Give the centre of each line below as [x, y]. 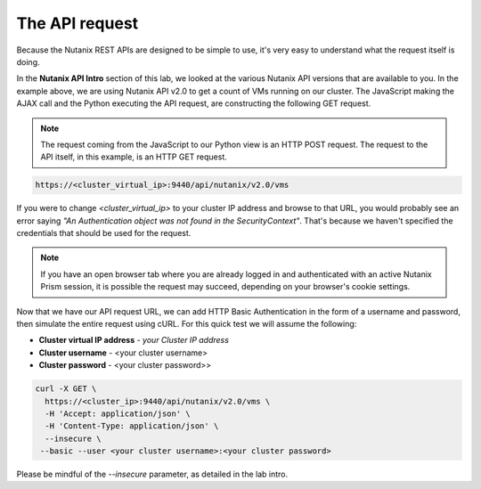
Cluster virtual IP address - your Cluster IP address [134, 340]
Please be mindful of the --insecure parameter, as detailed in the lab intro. [152, 474]
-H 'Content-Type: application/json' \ [132, 426]
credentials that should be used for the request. [104, 233]
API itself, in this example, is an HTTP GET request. [134, 157]
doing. [28, 61]
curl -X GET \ [66, 389]
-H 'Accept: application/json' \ [118, 413]
